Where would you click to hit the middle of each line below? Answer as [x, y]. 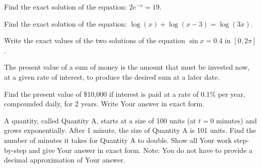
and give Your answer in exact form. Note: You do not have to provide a [141, 150]
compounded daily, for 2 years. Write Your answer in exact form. [104, 104]
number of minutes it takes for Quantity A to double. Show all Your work [118, 140]
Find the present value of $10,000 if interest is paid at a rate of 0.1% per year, [125, 94]
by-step [15, 150]
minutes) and [237, 120]
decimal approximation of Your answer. [65, 160]
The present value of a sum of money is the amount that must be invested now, [127, 67]
